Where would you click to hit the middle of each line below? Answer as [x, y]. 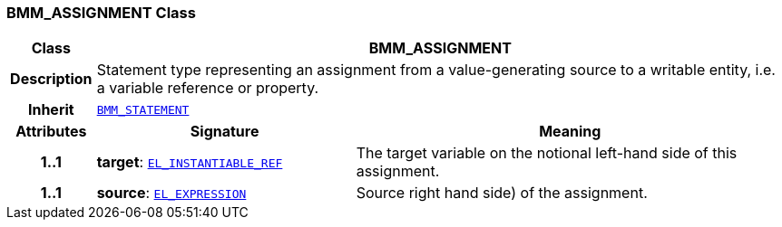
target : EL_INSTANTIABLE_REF [190, 162]
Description [51, 79]
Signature [225, 132]
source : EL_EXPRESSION [171, 193]
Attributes [51, 132]
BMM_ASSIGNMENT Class [101, 13]
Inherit [51, 110]
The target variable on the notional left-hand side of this [547, 153]
